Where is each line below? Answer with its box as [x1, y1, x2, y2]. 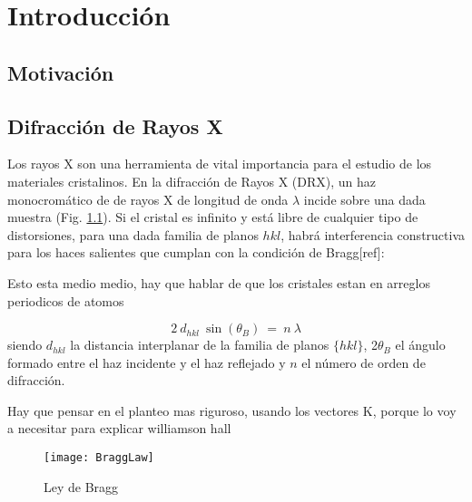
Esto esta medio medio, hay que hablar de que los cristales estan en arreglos [7, 273, 430, 292]
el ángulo [395, 335, 446, 354]
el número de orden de [301, 352, 426, 372]
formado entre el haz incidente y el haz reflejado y [7, 352, 286, 372]
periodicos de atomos [7, 291, 124, 310]
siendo [7, 335, 43, 354]
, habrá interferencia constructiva [280, 225, 466, 244]
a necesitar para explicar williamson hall [7, 419, 231, 438]
